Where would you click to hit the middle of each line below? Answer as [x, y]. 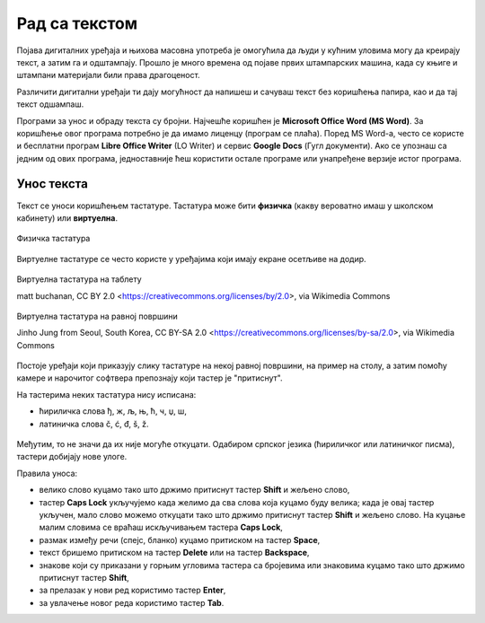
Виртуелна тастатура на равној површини [97, 316]
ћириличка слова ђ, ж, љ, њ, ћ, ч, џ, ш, [113, 411]
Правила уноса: [47, 473]
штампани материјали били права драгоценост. [109, 75]
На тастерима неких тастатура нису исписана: [106, 394]
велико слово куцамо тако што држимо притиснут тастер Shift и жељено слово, [194, 490]
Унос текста [53, 184]
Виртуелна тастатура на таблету [79, 279]
